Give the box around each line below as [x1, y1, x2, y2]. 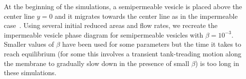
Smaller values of [4, 39, 54, 49]
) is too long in [195, 58, 239, 68]
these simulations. [4, 67, 57, 78]
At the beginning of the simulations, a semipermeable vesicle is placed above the [4, 1, 242, 11]
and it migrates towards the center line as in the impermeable [55, 11, 238, 21]
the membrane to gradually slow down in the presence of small [4, 58, 189, 68]
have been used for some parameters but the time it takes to [62, 39, 242, 49]
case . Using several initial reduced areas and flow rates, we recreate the [4, 20, 217, 30]
